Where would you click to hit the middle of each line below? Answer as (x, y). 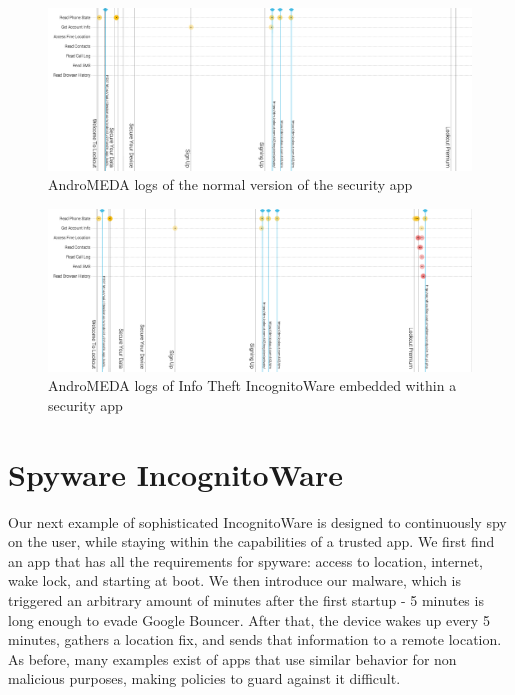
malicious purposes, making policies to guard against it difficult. (204, 678)
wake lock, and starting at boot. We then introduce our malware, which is (234, 580)
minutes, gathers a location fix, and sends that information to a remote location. (255, 639)
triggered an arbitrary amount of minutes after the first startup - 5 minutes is (246, 599)
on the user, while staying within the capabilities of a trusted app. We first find (251, 541)
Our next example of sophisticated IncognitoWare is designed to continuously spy (257, 521)
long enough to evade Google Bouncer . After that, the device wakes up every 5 (249, 619)
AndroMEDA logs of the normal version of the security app (230, 184)
